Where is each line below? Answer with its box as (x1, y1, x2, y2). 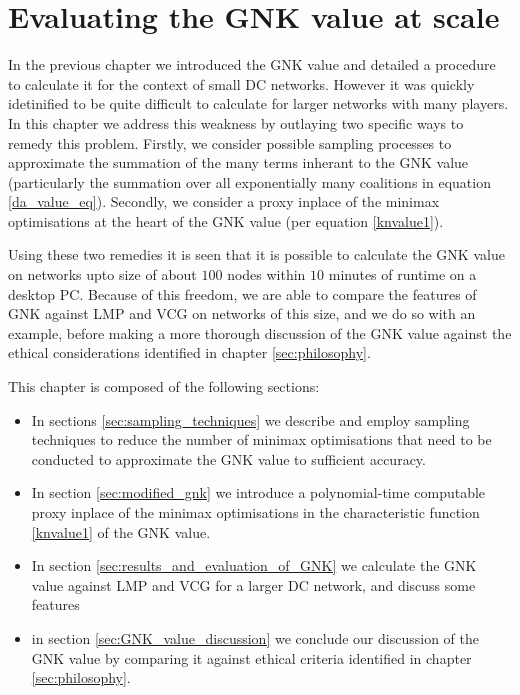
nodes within (227, 264, 306, 285)
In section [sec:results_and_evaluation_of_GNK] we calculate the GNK (31, 555, 477, 576)
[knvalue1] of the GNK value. (31, 521, 211, 542)
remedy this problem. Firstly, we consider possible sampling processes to (8, 132, 452, 153)
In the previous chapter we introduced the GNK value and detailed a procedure (8, 54, 496, 75)
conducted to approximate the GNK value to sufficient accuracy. (31, 448, 426, 469)
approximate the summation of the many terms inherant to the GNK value (8, 152, 469, 173)
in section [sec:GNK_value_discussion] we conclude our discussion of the (31, 627, 479, 648)
